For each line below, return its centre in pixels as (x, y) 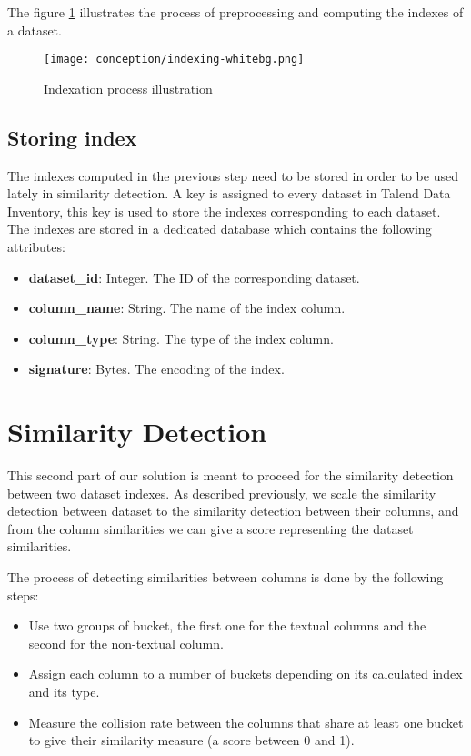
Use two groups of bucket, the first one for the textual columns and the (227, 625)
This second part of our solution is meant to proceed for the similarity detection (230, 475)
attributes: (36, 247)
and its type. (64, 692)
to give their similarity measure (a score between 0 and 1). (191, 740)
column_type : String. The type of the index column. (181, 338)
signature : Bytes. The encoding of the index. (156, 369)
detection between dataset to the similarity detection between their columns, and (233, 511)
